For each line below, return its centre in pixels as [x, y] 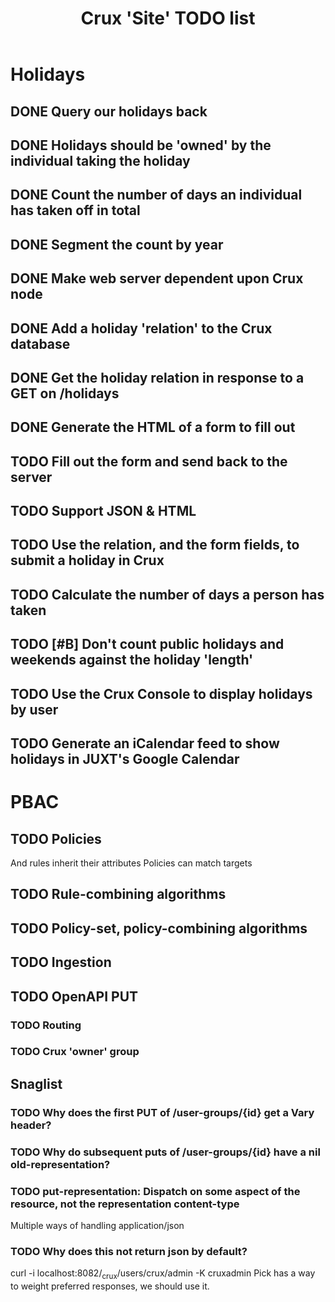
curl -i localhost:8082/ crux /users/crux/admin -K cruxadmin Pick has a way [163, 1274]
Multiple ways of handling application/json [97, 1225]
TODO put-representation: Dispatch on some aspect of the [155, 1191]
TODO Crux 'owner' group [75, 1052]
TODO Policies [56, 838]
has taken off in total [75, 210]
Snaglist [36, 1083]
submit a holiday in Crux [87, 560]
